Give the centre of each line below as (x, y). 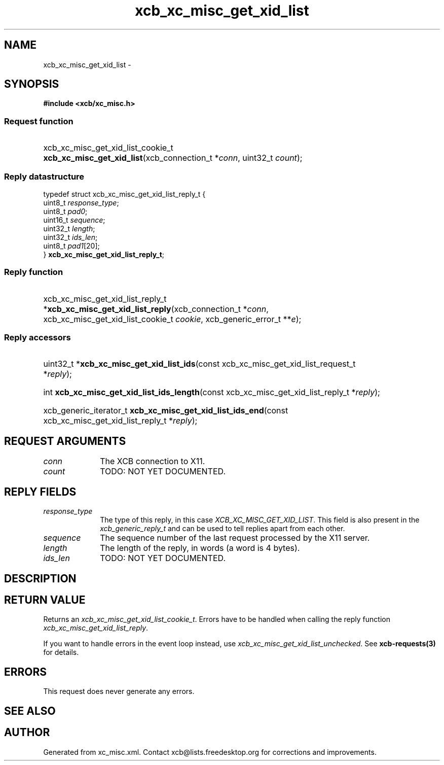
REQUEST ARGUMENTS (65, 441)
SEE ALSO (30, 711)
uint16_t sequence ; (74, 220)
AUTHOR (27, 733)
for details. (61, 652)
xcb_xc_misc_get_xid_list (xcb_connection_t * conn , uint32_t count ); (173, 158)
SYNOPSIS (32, 84)
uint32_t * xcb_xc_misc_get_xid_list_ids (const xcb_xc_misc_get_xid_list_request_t (199, 364)
